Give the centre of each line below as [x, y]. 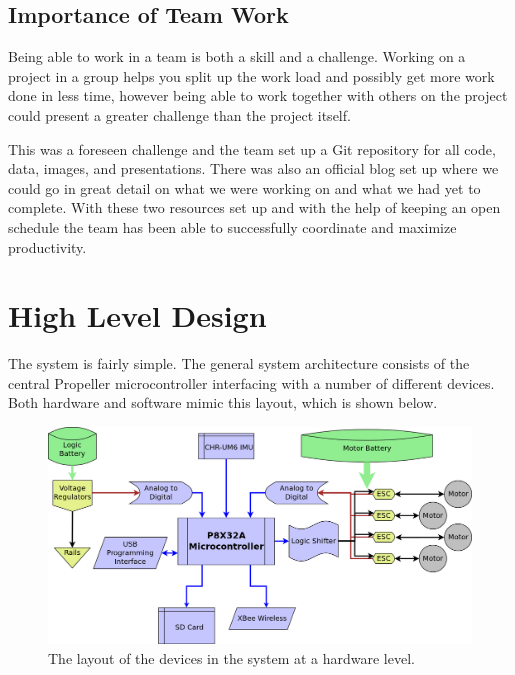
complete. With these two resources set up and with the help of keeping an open [254, 207]
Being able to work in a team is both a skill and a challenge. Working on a [237, 56]
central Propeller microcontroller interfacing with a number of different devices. [251, 382]
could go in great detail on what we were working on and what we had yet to [244, 187]
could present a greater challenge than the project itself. [179, 114]
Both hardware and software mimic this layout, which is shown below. [223, 402]
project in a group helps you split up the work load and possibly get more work [251, 75]
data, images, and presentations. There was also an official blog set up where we [253, 168]
